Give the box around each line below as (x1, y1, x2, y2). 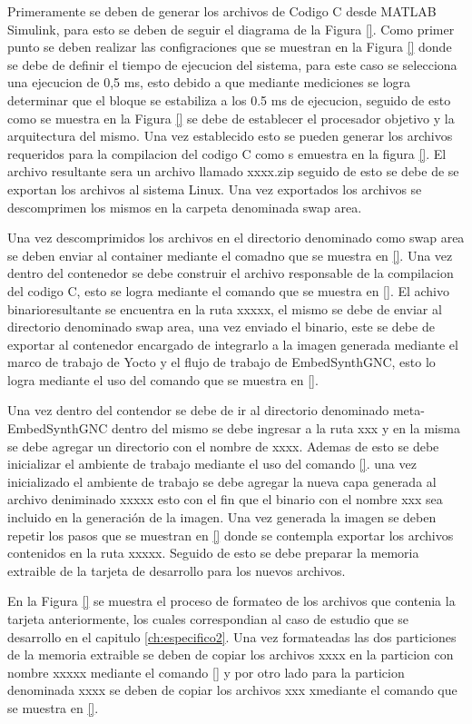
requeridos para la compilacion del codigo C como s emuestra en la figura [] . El (7, 144, 447, 163)
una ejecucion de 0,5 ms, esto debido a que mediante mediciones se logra (7, 73, 411, 92)
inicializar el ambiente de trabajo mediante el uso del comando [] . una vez (7, 454, 417, 473)
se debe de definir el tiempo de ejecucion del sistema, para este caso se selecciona (7, 55, 457, 74)
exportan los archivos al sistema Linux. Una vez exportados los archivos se (7, 179, 422, 198)
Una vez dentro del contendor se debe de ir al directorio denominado (7, 401, 389, 420)
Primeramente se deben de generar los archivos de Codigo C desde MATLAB (7, 2, 437, 20)
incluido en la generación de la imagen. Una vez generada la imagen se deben (7, 508, 437, 527)
